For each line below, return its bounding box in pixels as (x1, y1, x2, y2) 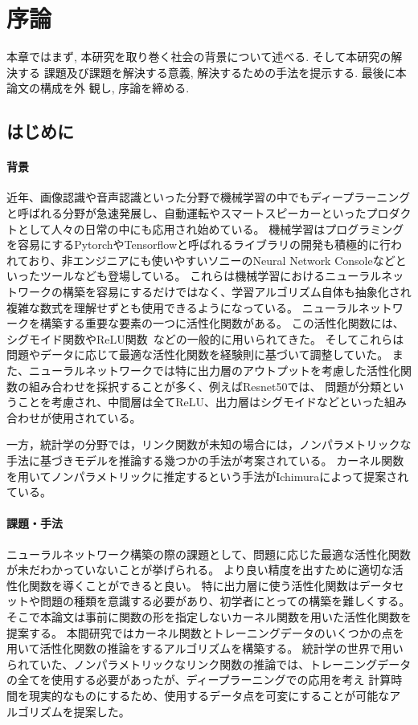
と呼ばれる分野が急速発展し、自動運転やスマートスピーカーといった (6, 205, 367, 222)
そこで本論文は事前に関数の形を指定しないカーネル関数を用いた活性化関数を (6, 608, 412, 625)
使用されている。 (51, 409, 141, 426)
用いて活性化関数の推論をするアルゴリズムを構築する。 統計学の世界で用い (6, 640, 404, 657)
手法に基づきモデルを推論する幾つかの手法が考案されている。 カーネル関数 (6, 451, 404, 468)
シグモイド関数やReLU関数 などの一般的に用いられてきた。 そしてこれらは (6, 330, 404, 347)
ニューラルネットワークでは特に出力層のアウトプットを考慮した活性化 (28, 362, 400, 379)
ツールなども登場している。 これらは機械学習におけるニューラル (39, 267, 382, 284)
